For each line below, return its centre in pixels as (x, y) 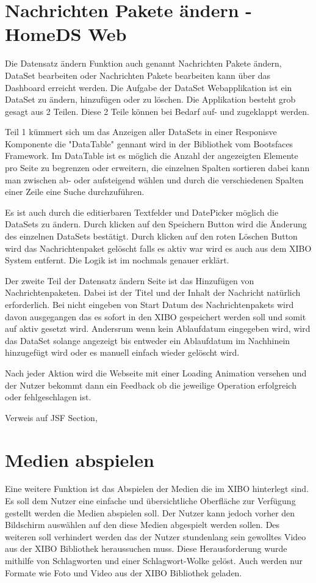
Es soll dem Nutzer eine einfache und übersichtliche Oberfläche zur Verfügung (150, 501)
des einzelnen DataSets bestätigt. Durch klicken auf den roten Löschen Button (151, 236)
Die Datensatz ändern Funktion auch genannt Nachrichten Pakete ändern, (143, 63)
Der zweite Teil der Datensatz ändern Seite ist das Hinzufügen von (130, 280)
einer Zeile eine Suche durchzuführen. (75, 192)
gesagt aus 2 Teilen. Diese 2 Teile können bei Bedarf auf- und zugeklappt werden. (157, 111)
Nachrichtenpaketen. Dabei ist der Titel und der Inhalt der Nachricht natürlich (153, 292)
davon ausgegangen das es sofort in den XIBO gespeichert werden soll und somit (156, 316)
